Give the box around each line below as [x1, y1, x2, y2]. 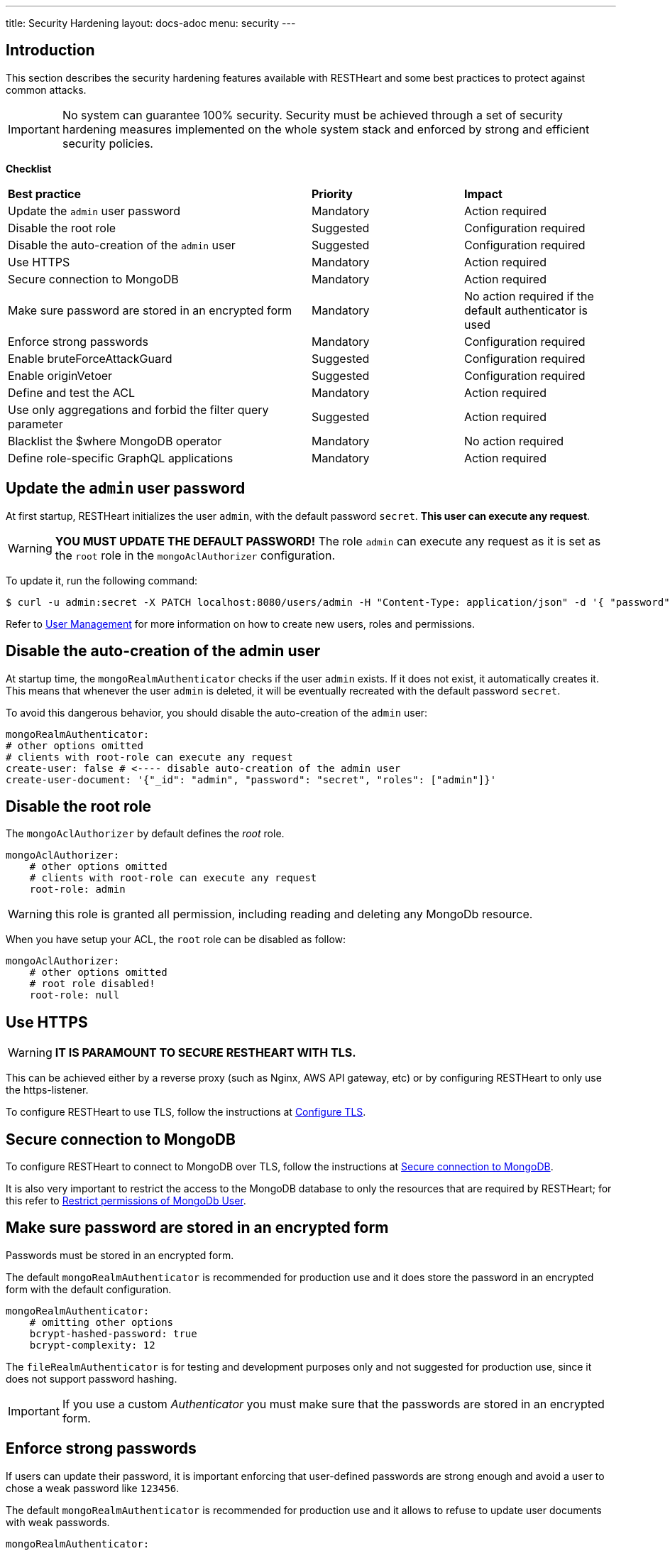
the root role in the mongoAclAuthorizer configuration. [55, 548, 335, 562]
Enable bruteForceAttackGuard [8, 351, 172, 366]
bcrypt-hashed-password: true [29, 1327, 197, 1339]
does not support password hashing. [6, 1372, 177, 1385]
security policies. [62, 136, 153, 151]
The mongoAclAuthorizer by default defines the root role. [6, 827, 285, 840]
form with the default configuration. [6, 1283, 172, 1295]
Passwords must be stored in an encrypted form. [6, 1248, 234, 1261]
